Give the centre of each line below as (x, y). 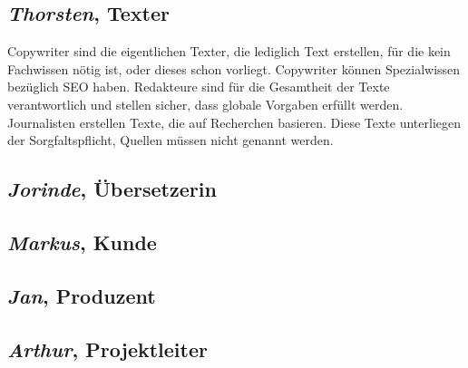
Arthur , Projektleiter (107, 349)
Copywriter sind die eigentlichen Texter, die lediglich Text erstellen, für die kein (229, 51)
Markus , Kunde (82, 242)
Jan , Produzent (82, 295)
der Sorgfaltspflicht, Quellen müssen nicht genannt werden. (171, 140)
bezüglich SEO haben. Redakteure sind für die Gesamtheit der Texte (199, 87)
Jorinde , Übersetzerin (112, 189)
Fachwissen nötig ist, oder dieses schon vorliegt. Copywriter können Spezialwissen (234, 68)
